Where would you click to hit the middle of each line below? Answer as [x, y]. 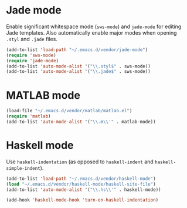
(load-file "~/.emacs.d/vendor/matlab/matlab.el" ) [69, 111]
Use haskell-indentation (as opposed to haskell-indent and [80, 162]
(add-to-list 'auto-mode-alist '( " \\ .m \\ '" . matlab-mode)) [81, 122]
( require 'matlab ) [28, 116]
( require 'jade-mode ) [33, 61]
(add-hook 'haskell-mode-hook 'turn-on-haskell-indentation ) [82, 200]
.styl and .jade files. [32, 39]
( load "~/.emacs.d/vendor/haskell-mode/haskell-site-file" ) [81, 184]
